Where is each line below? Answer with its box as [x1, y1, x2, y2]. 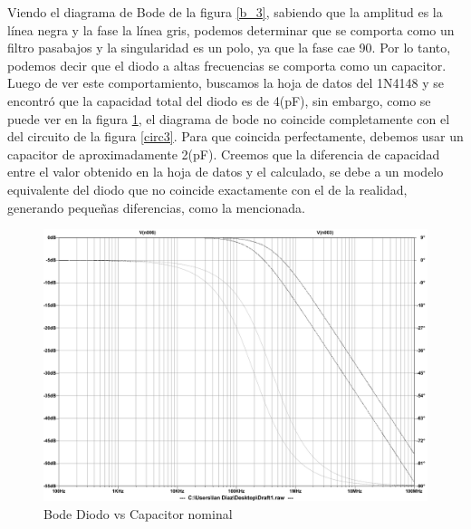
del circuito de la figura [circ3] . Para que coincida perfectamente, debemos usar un [7, 127, 464, 146]
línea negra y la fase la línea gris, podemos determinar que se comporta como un [7, 20, 455, 39]
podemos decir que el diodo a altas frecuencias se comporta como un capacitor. [7, 55, 447, 74]
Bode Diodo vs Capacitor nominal [43, 504, 233, 523]
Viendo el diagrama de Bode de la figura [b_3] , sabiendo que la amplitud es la [7, 3, 443, 21]
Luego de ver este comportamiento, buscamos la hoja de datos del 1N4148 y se [7, 73, 445, 92]
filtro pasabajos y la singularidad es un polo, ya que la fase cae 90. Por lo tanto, [7, 38, 451, 57]
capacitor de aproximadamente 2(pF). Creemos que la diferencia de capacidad [7, 144, 440, 163]
